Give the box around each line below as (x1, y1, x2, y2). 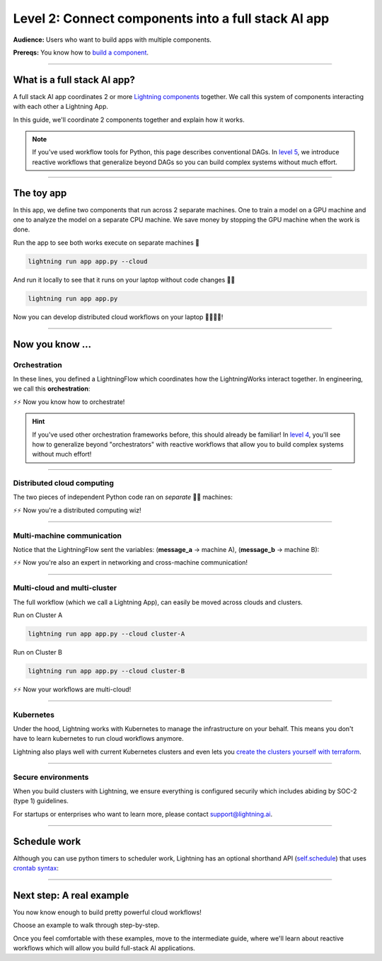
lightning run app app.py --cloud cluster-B (28, 667, 185, 675)
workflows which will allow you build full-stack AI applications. (13, 944, 196, 953)
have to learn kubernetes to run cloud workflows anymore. (13, 735, 184, 743)
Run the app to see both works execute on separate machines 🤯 (13, 238, 199, 247)
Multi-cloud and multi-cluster (13, 583, 117, 593)
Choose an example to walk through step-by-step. (13, 921, 160, 930)
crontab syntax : (13, 863, 59, 872)
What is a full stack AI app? (13, 74, 136, 86)
